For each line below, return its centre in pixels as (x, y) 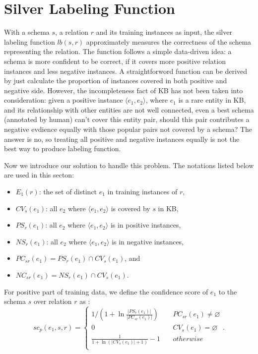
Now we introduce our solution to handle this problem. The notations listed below (129, 165)
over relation (53, 301)
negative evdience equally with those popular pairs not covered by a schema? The (128, 129)
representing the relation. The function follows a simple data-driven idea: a (118, 51)
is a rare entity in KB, (212, 100)
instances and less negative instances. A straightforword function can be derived (126, 71)
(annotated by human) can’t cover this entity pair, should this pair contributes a (127, 119)
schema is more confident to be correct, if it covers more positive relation (115, 61)
